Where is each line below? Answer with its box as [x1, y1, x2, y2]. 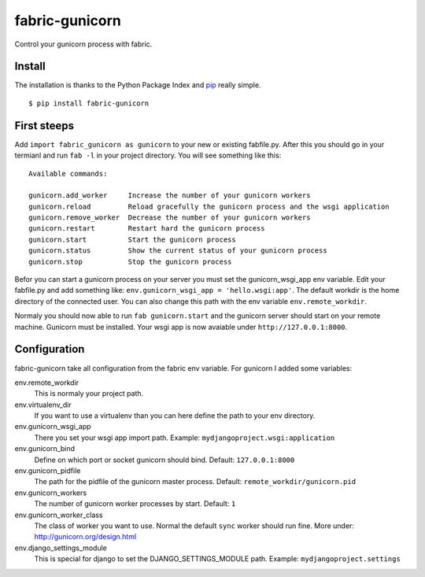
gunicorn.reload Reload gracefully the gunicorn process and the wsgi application [28, 202, 390, 211]
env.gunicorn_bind [14, 444, 75, 453]
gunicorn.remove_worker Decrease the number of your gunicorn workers [28, 213, 311, 222]
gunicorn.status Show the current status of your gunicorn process [28, 246, 327, 255]
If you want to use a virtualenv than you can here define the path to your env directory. [34, 411, 316, 420]
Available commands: [28, 169, 108, 178]
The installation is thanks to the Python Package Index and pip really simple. [14, 80, 261, 90]
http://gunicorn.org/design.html [34, 532, 137, 542]
